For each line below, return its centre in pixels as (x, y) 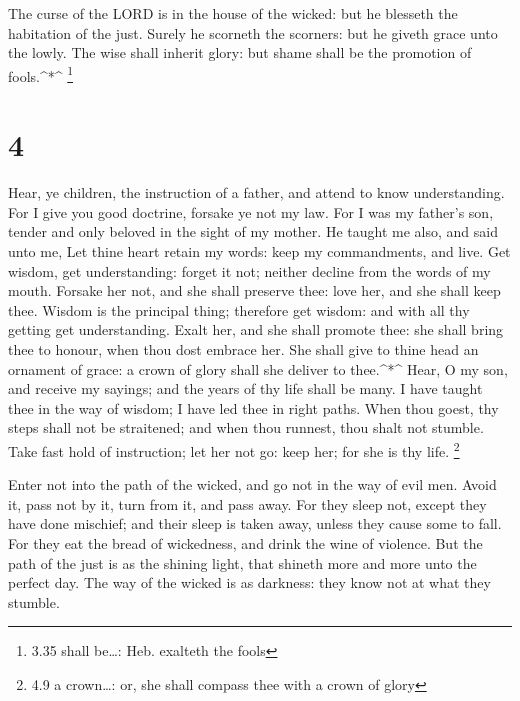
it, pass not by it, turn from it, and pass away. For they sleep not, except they (247, 503)
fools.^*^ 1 (41, 74)
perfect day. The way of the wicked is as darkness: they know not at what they (249, 582)
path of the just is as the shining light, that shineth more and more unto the (242, 562)
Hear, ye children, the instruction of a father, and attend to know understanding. (256, 192)
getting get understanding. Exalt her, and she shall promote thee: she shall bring (256, 329)
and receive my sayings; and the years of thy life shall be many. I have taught (245, 388)
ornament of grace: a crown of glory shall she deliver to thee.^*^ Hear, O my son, (258, 368)
